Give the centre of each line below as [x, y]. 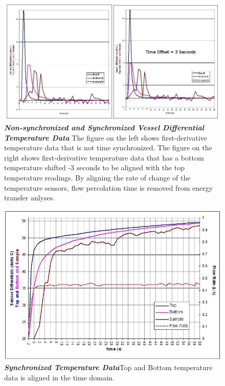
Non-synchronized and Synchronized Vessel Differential [104, 128]
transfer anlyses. [30, 198]
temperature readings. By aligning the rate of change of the [97, 178]
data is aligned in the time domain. [59, 377]
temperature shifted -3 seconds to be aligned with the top [95, 167]
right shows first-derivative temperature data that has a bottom [104, 157]
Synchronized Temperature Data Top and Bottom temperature [108, 367]
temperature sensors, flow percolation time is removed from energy [109, 187]
